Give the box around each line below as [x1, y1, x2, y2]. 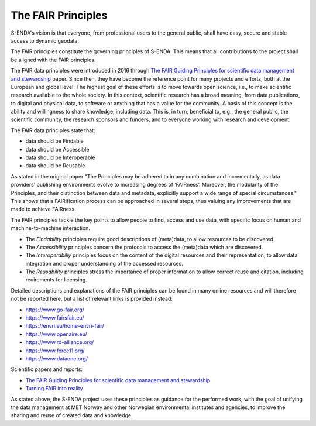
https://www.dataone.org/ [25, 355, 88, 362]
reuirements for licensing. [25, 276, 87, 283]
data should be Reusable [25, 162, 85, 169]
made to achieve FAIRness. [11, 205, 76, 213]
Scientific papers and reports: [11, 366, 83, 373]
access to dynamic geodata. [11, 37, 79, 44]
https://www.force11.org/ [25, 347, 85, 354]
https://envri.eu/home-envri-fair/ [25, 322, 105, 329]
